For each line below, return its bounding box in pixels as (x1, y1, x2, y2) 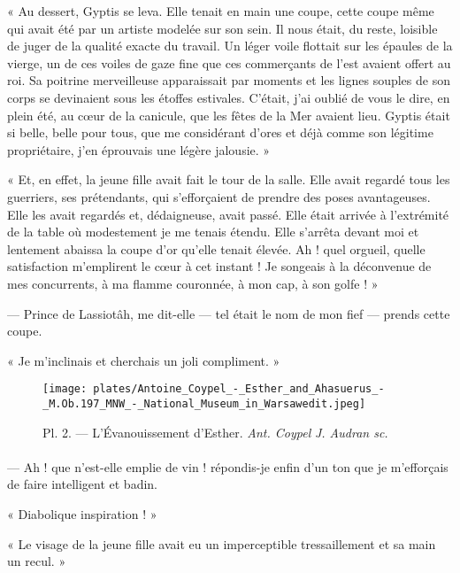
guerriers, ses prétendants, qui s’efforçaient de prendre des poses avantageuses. (7, 187, 431, 205)
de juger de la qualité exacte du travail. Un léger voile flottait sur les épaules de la (7, 36, 453, 55)
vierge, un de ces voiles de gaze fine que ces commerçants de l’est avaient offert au (7, 53, 451, 72)
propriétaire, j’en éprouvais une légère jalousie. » (7, 140, 271, 159)
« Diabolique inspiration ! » (7, 504, 157, 523)
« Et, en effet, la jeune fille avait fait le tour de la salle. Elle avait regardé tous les (7, 170, 450, 189)
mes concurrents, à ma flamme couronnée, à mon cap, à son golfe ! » (7, 274, 379, 292)
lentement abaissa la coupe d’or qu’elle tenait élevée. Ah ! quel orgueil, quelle (7, 239, 425, 258)
